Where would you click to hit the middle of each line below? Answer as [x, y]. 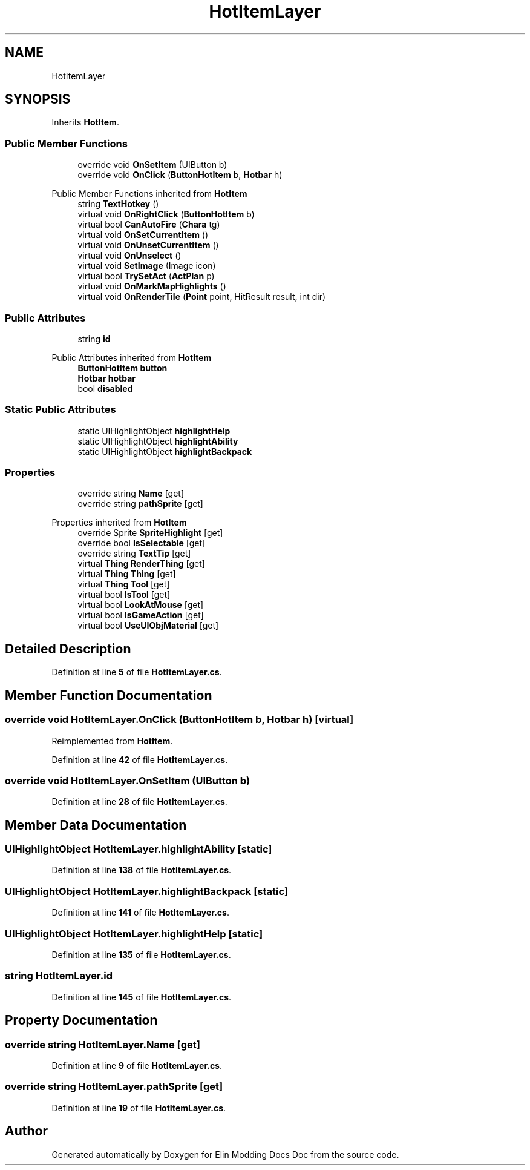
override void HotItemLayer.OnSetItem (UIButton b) [128, 780]
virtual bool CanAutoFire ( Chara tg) [149, 225]
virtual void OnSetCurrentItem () [143, 235]
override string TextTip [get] [134, 554]
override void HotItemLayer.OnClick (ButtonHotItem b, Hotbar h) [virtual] [179, 720]
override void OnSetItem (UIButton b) [152, 165]
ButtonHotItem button [123, 368]
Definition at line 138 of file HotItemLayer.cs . [142, 870]
